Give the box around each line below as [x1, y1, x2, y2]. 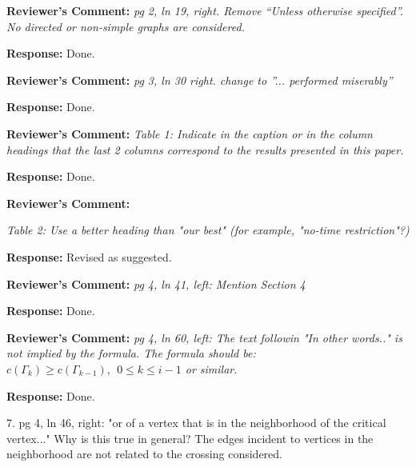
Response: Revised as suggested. [6, 248, 172, 265]
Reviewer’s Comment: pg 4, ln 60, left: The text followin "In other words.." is [6, 329, 402, 345]
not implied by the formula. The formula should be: [6, 345, 256, 361]
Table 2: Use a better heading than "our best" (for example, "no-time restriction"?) [6, 222, 410, 238]
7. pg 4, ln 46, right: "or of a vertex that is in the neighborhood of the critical [6, 414, 386, 431]
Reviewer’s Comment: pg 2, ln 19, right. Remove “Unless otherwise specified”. [6, 2, 404, 18]
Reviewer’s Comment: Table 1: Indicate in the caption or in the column [6, 125, 373, 142]
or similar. [185, 360, 238, 377]
